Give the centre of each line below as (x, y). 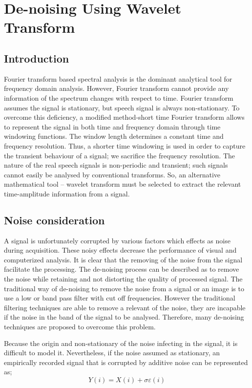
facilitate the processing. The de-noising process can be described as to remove (122, 269)
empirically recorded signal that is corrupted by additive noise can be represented (126, 362)
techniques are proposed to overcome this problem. (80, 327)
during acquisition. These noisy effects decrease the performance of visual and (120, 250)
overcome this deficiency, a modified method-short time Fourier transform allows (124, 117)
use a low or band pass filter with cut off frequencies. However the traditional (120, 298)
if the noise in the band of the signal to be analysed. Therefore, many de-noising (124, 317)
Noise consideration (54, 220)
